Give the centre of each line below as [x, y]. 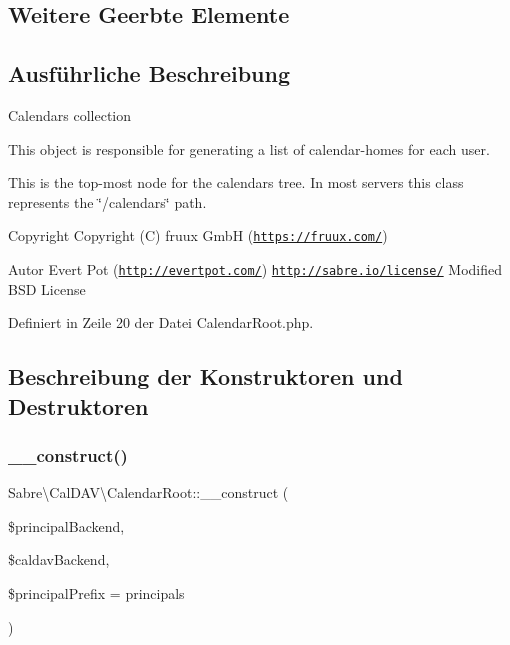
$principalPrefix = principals [96, 593]
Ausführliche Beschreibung [149, 73]
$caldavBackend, [59, 559]
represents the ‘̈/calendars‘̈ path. [107, 201]
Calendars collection [70, 114]
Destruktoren [78, 405]
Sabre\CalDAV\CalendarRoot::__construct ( [148, 492]
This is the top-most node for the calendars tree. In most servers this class [236, 182]
